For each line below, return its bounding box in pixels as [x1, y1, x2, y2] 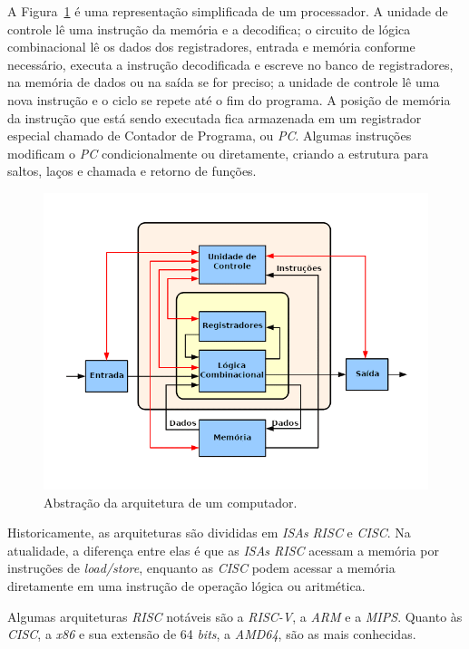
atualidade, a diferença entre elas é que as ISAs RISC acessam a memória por [7, 540, 439, 559]
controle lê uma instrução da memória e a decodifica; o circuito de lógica [7, 19, 411, 38]
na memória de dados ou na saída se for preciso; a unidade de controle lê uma [7, 73, 440, 92]
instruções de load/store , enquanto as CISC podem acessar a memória [7, 558, 396, 577]
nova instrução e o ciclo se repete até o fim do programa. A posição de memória [7, 90, 451, 109]
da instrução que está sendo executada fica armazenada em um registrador [7, 108, 422, 127]
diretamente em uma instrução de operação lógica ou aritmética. [7, 576, 366, 595]
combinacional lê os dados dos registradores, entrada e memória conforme [7, 37, 415, 56]
